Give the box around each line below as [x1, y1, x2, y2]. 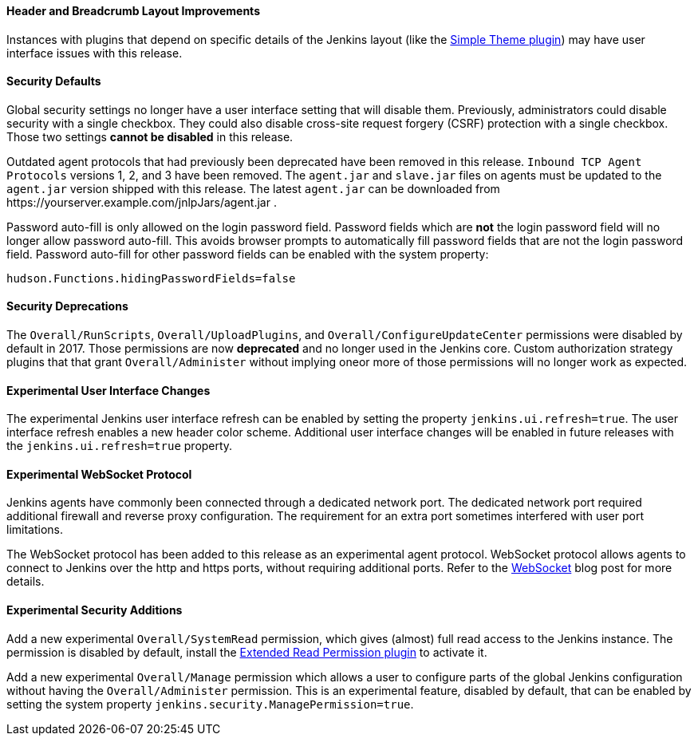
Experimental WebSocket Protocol [6, 467, 192, 481]
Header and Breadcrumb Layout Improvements [6, 4, 260, 18]
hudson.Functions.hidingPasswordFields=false [6, 271, 296, 285]
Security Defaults [6, 74, 101, 89]
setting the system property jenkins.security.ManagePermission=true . [6, 697, 414, 711]
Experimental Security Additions [6, 603, 183, 618]
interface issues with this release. [6, 45, 183, 60]
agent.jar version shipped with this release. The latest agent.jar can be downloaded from [6, 181, 500, 195]
